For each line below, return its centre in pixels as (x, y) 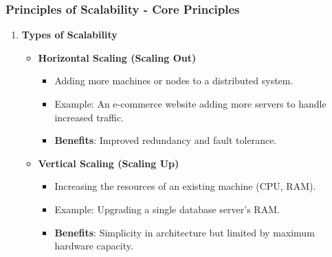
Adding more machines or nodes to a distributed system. (174, 81)
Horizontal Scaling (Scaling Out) (117, 57)
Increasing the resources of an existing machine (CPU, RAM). (185, 186)
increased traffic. (89, 117)
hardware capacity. (94, 246)
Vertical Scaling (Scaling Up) (109, 163)
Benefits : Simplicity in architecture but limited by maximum (185, 232)
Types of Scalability (69, 35)
